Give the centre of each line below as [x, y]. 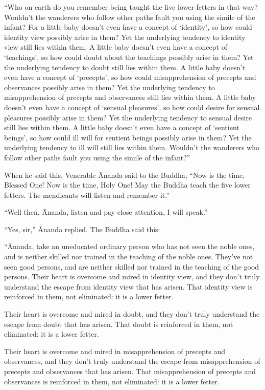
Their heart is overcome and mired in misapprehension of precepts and [115, 351]
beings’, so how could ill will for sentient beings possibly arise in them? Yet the [128, 137]
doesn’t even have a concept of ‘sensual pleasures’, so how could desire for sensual [132, 107]
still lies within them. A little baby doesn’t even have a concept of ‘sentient [122, 127]
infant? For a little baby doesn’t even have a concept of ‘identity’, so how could [128, 27]
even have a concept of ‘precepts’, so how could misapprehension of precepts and [130, 77]
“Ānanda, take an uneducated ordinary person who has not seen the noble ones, [129, 246]
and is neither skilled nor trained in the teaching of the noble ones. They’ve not [129, 256]
